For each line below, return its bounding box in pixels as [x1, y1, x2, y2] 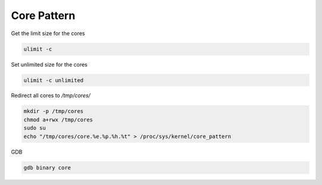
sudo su [23, 125, 46, 131]
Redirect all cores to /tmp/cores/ [11, 92, 91, 99]
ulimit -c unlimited [23, 77, 83, 83]
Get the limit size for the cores [11, 30, 85, 37]
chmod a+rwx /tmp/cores [23, 116, 94, 123]
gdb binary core [23, 164, 72, 171]
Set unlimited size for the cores [11, 61, 88, 68]
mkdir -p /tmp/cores [23, 108, 83, 115]
